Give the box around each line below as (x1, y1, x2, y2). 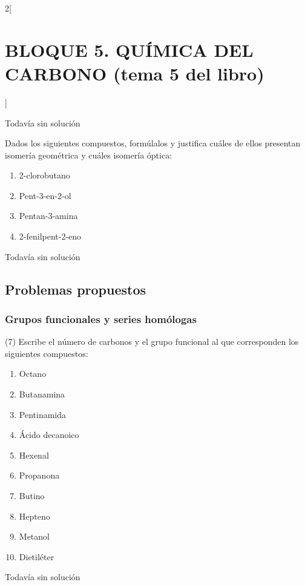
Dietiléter (19, 550, 54, 563)
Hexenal (19, 448, 49, 461)
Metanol (19, 530, 50, 543)
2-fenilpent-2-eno (19, 230, 82, 243)
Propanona (19, 469, 60, 482)
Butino (19, 489, 45, 502)
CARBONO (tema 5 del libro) (5, 60, 264, 85)
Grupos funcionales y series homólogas (5, 311, 197, 326)
